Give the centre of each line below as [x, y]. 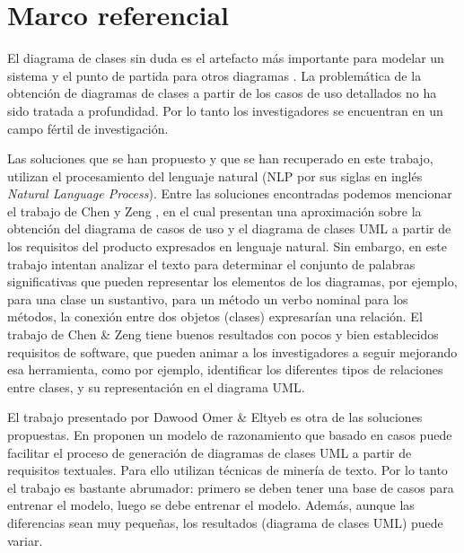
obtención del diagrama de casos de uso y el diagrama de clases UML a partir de [229, 228]
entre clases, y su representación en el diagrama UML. [156, 386]
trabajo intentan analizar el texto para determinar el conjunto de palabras [211, 263]
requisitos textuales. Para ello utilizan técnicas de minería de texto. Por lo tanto [228, 470]
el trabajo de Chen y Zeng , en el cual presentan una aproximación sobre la [214, 211]
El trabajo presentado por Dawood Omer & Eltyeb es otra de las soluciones [215, 417]
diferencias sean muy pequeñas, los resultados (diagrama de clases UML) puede [225, 522]
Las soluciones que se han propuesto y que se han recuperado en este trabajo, [220, 158]
